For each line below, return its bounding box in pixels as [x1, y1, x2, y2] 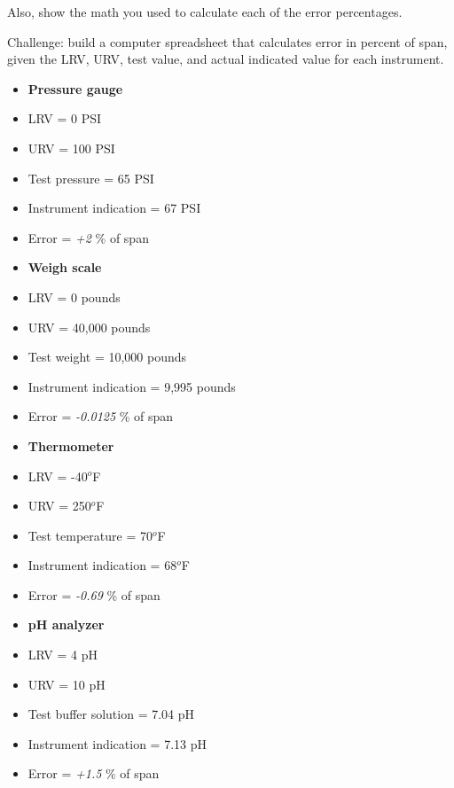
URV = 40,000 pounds [27, 317, 151, 336]
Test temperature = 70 [27, 526, 153, 544]
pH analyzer [27, 615, 105, 634]
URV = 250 [27, 496, 91, 515]
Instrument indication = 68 [27, 556, 177, 574]
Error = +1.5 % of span [27, 764, 160, 783]
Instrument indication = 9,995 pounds [27, 377, 236, 395]
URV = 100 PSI [27, 138, 115, 157]
